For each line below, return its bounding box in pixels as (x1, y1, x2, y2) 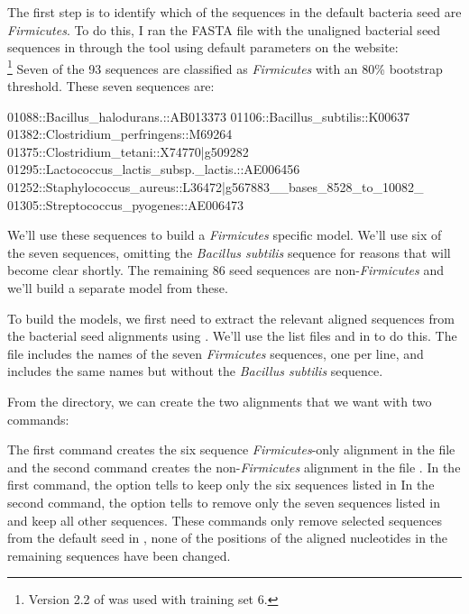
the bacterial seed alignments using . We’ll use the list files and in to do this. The (7, 326, 457, 345)
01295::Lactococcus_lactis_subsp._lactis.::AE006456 (7, 160, 300, 179)
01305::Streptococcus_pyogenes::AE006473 (7, 195, 244, 214)
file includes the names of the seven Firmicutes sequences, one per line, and (7, 344, 424, 362)
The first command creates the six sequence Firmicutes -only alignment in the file (7, 440, 455, 459)
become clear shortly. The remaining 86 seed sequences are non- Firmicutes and (7, 261, 444, 280)
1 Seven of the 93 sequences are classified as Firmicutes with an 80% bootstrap (7, 56, 443, 78)
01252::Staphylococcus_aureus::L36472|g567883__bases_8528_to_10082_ (7, 178, 424, 196)
